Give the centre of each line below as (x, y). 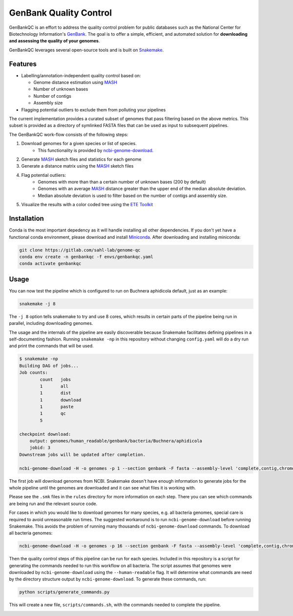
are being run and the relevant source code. (53, 504)
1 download (61, 400)
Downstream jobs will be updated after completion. (83, 455)
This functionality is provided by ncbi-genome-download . (96, 150)
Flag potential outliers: (43, 175)
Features (23, 64)
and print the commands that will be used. (51, 346)
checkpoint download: (45, 434)
